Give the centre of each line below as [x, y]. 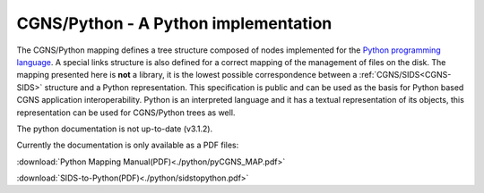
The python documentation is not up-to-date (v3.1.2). [115, 129]
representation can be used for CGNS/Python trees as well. [126, 113]
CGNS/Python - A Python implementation [174, 23]
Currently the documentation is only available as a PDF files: [128, 145]
